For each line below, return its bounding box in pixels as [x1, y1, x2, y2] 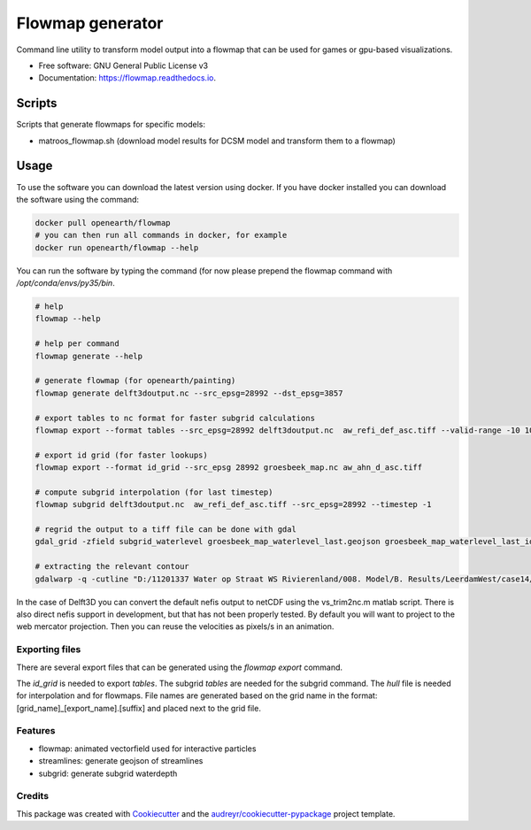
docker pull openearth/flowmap [35, 218, 172, 227]
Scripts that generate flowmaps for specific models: [16, 119, 206, 130]
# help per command [35, 339, 119, 349]
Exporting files [16, 643, 81, 656]
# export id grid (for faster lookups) [35, 450, 208, 460]
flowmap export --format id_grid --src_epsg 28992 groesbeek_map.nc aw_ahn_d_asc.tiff [35, 463, 423, 473]
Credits [16, 790, 49, 803]
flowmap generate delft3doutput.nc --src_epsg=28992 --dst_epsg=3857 [35, 388, 343, 398]
